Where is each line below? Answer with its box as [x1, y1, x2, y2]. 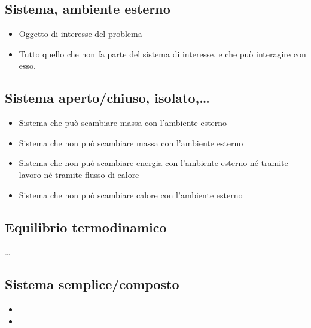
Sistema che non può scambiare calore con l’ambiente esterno [19, 188, 243, 201]
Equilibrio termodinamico [5, 217, 167, 236]
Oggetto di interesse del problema [19, 27, 142, 40]
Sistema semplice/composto [5, 275, 179, 293]
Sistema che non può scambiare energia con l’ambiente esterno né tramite [19, 157, 288, 169]
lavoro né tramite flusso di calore [19, 168, 139, 180]
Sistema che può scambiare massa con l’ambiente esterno [19, 117, 227, 129]
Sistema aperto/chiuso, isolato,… [5, 88, 210, 107]
